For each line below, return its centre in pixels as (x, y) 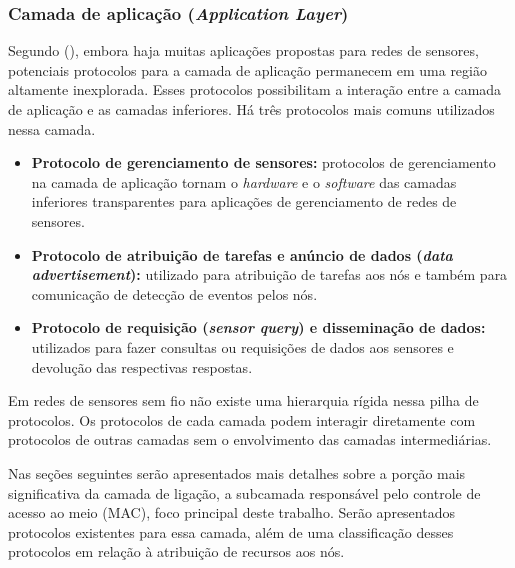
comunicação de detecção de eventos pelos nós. (174, 293)
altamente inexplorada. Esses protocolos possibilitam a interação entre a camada (255, 89)
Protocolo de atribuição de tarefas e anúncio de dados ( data (242, 254)
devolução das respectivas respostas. (142, 366)
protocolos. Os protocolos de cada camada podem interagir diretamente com (242, 419)
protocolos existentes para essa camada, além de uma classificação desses (231, 531)
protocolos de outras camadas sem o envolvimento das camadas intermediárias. (250, 439)
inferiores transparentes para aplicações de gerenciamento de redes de (244, 201)
